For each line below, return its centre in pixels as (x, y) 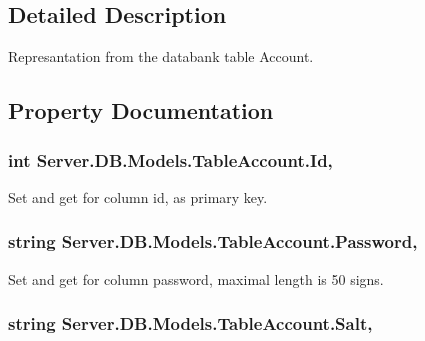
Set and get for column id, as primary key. (138, 196)
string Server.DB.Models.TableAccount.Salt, (190, 323)
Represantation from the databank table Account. (161, 56)
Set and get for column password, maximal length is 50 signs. (196, 278)
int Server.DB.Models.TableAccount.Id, (170, 159)
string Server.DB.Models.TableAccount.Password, (213, 241)
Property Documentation (141, 110)
